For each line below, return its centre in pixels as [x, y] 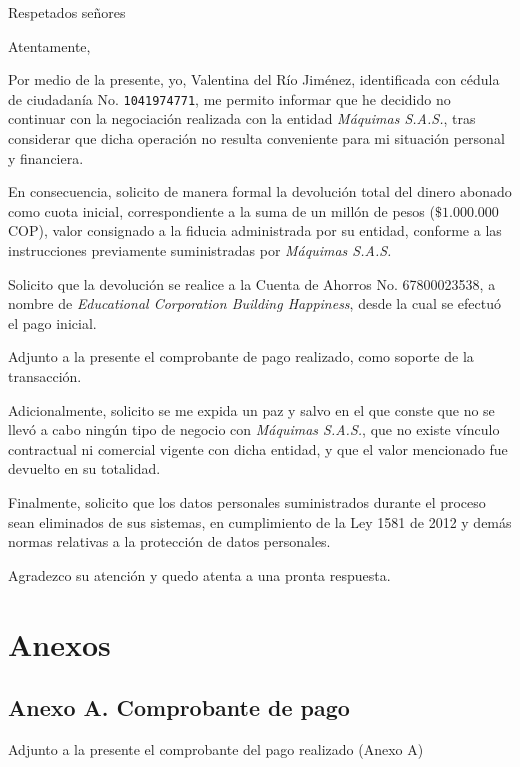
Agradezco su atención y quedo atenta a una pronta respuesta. [199, 574]
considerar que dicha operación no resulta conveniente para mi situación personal [256, 138]
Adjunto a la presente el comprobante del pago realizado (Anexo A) [216, 748]
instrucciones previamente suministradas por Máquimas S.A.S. [200, 250]
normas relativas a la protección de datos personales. [169, 541]
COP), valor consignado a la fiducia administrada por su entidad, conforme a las [255, 230]
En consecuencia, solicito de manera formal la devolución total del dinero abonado [260, 191]
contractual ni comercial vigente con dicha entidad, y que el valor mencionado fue [258, 448]
